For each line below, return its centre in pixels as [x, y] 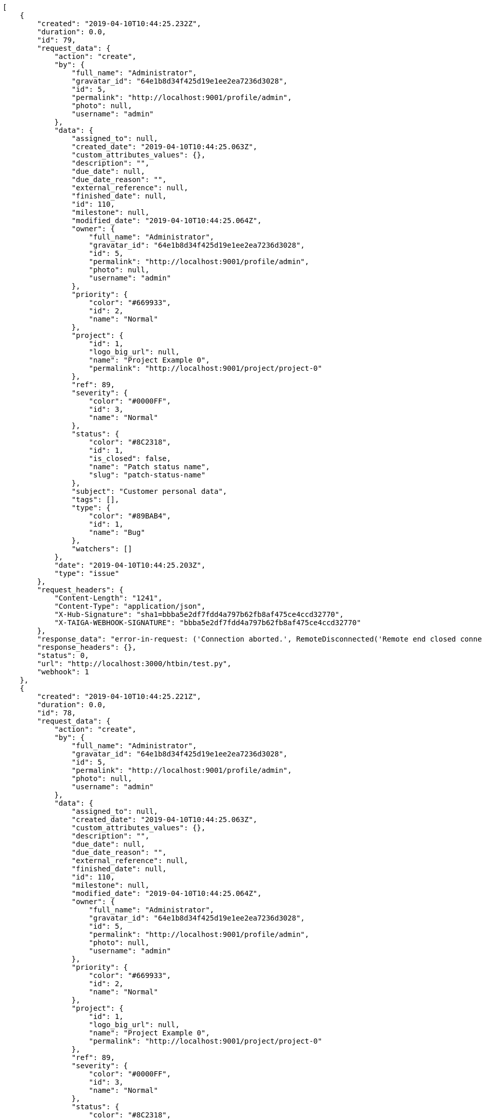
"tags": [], [95, 499]
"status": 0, [63, 655]
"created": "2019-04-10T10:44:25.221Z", [119, 696]
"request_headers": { [80, 590]
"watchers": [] [102, 549]
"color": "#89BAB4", [130, 516]
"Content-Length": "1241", [108, 598]
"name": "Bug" [117, 532]
